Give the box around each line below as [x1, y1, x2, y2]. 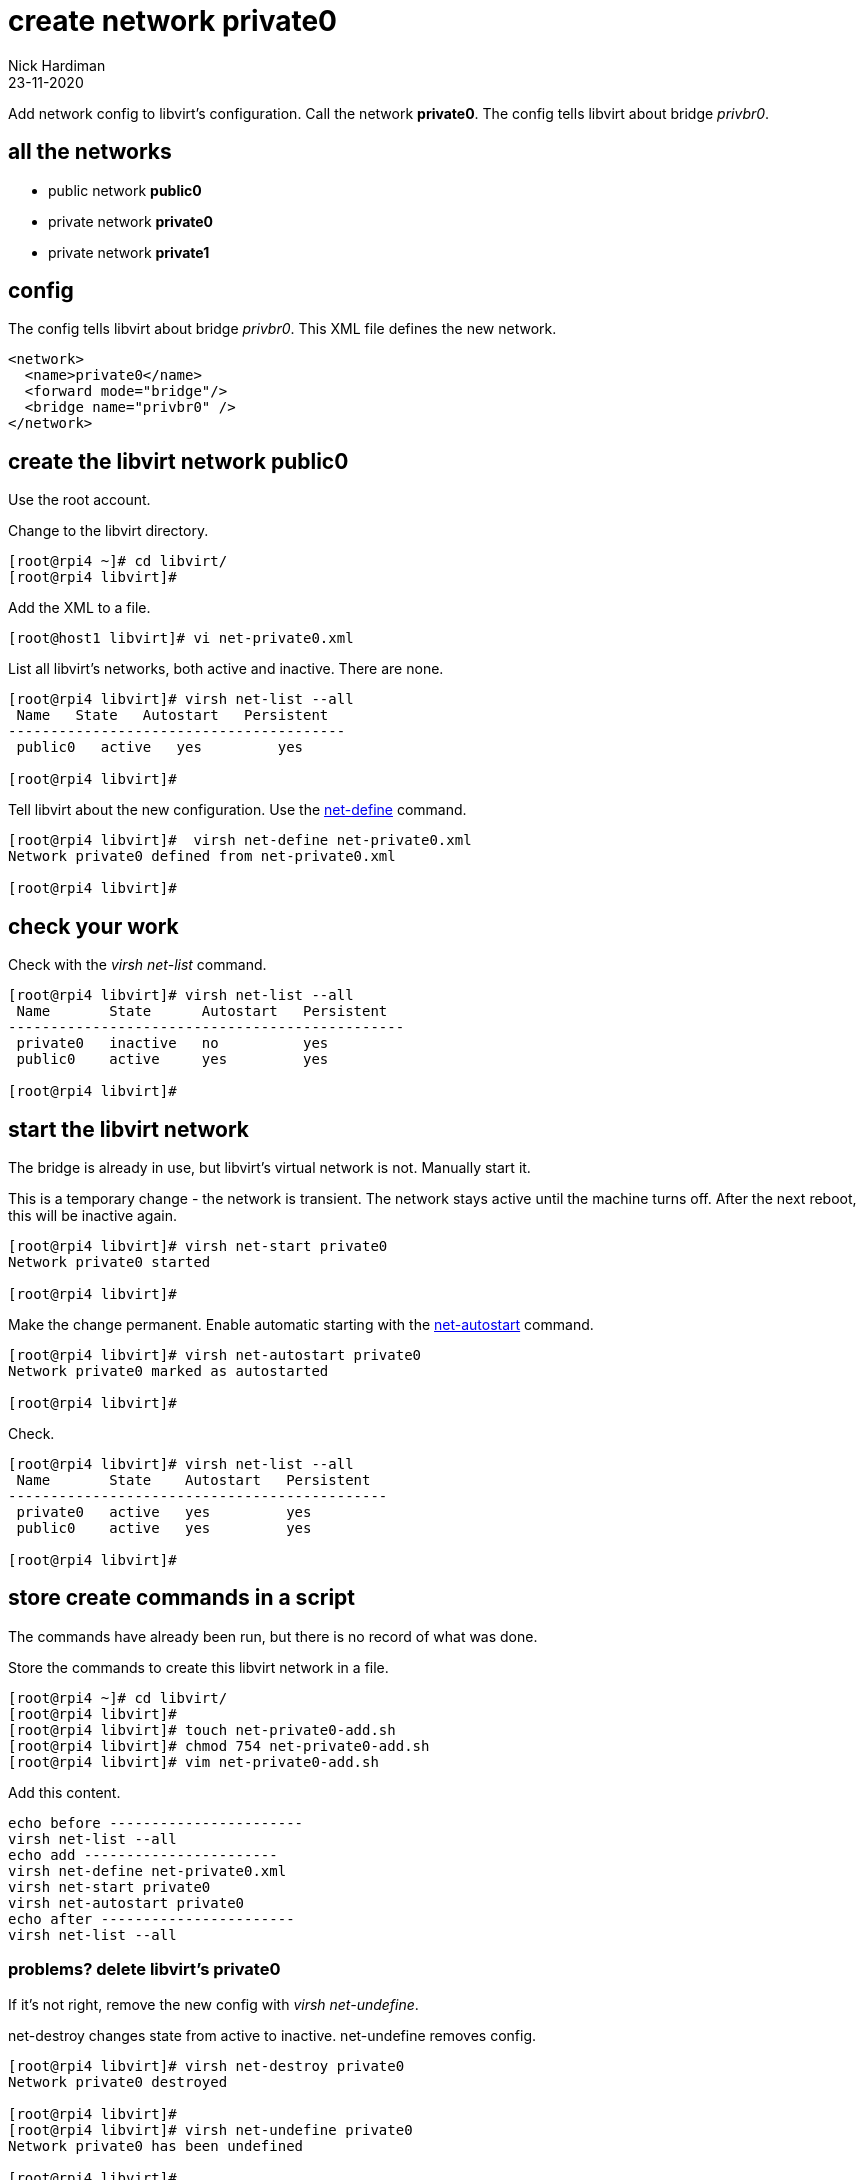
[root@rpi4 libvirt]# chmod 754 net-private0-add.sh [8, 1737, 430, 1754]
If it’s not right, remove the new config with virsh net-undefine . [8, 1995, 419, 2013]
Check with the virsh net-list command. [8, 956, 267, 974]
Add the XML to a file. [8, 599, 151, 617]
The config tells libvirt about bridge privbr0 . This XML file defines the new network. [8, 320, 557, 338]
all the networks [8, 139, 172, 165]
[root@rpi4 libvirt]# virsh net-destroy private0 [8, 2057, 405, 2074]
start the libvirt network [8, 1116, 250, 1142]
